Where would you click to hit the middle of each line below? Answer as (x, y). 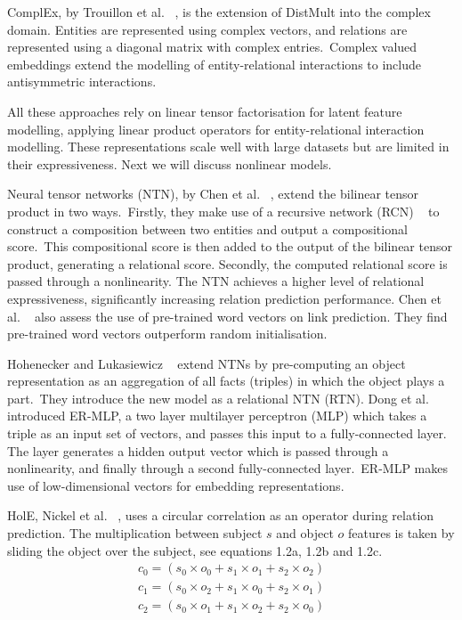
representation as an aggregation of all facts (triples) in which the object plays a (226, 381)
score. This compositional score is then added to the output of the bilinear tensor (230, 246)
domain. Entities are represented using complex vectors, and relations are (207, 29)
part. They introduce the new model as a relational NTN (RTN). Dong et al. (218, 398)
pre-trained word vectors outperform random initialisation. (167, 334)
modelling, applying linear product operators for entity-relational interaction (216, 129)
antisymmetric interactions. (82, 82)
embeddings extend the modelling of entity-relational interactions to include (214, 64)
